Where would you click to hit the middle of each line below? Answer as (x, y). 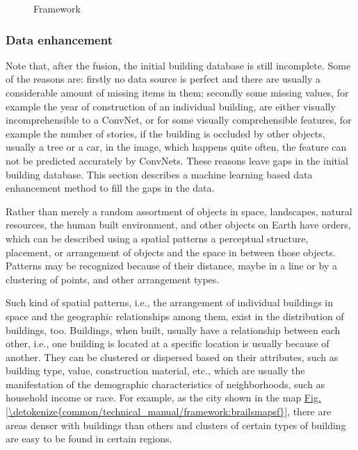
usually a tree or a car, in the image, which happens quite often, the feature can (176, 147)
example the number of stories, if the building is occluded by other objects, (165, 133)
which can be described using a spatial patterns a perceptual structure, (157, 238)
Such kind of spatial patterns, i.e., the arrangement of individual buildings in (170, 302)
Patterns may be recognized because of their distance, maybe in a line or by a (171, 266)
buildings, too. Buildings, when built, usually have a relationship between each (173, 330)
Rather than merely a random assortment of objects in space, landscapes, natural (179, 211)
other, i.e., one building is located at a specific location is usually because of (168, 343)
